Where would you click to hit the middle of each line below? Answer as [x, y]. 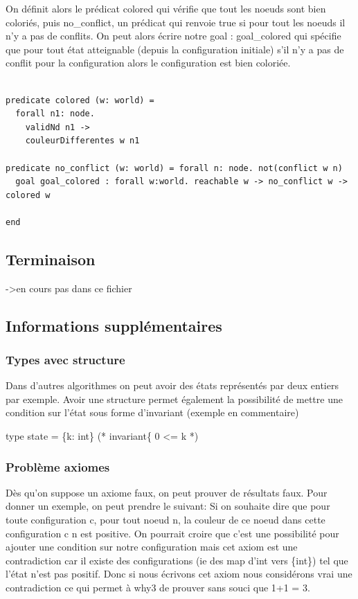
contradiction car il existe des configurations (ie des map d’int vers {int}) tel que [177, 560]
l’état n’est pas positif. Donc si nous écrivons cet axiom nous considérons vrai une [179, 574]
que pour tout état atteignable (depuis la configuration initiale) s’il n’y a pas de [175, 49]
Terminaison [51, 259]
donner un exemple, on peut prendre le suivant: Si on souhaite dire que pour [168, 506]
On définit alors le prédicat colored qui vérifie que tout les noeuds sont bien [166, 8]
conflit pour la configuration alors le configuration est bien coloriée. [148, 63]
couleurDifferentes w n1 [82, 141]
